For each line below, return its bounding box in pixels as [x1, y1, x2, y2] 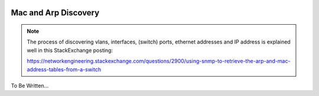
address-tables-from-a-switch [27, 65, 102, 73]
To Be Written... [11, 82, 49, 89]
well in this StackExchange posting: [27, 47, 113, 54]
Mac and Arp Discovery [11, 8, 100, 18]
